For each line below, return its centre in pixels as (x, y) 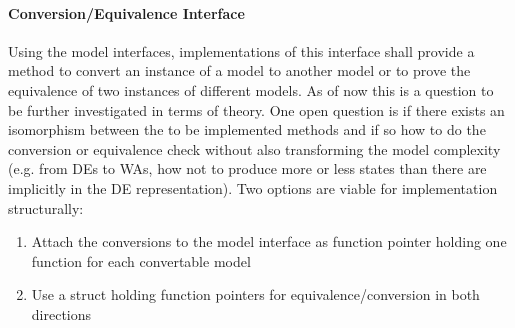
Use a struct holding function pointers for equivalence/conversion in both (255, 294)
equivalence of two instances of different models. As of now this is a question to (251, 89)
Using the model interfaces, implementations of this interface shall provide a (241, 50)
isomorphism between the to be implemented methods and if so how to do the (247, 129)
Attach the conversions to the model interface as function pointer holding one (269, 241)
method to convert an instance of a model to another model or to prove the (239, 70)
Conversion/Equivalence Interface (126, 12)
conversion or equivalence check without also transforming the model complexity (254, 148)
